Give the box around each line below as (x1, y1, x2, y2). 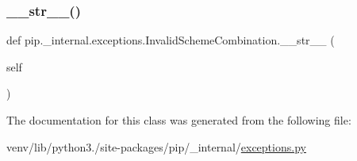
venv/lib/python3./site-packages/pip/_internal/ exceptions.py (6, 138, 306, 155)
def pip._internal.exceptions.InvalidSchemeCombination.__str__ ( (6, 32, 335, 48)
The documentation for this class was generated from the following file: (6, 112, 351, 128)
